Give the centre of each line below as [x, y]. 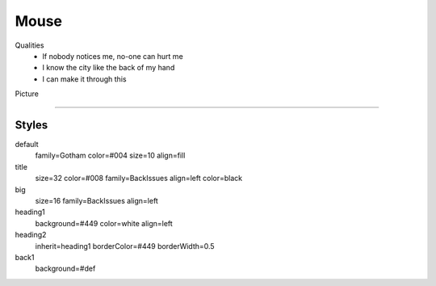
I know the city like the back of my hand [109, 68]
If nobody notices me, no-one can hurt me [113, 56]
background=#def [65, 269]
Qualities [29, 45]
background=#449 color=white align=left [104, 223]
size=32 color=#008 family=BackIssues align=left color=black [138, 179]
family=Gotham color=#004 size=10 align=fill [110, 156]
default [27, 145]
